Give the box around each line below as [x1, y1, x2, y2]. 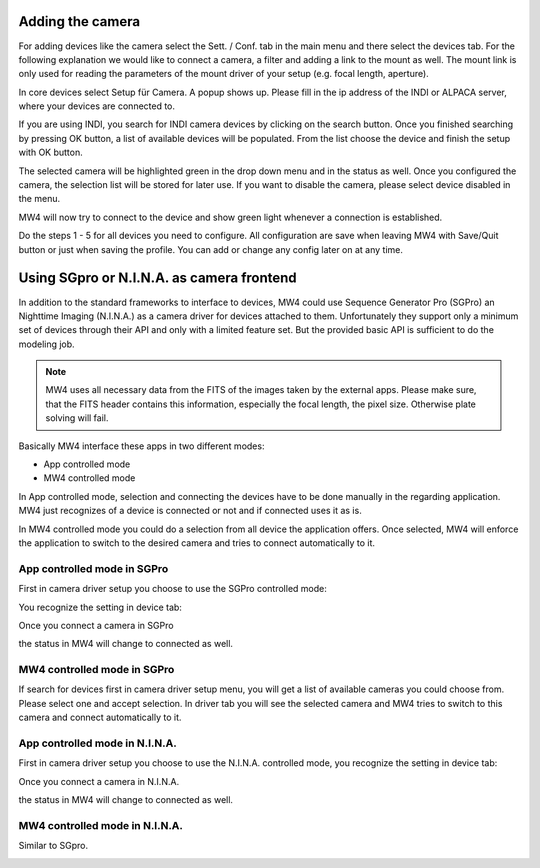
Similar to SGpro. [18, 840, 89, 852]
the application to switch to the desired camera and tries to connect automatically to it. [18, 536, 375, 549]
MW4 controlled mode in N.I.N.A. [18, 818, 184, 832]
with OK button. [18, 146, 84, 159]
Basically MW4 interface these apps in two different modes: [18, 440, 265, 452]
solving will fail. [45, 412, 109, 424]
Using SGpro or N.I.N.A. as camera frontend [18, 270, 297, 287]
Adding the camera [18, 13, 140, 30]
